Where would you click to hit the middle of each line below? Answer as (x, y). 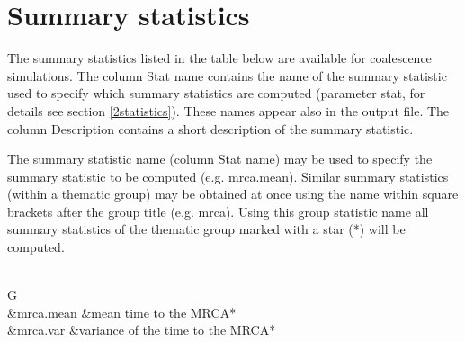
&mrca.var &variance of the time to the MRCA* (142, 330)
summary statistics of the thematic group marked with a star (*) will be (206, 229)
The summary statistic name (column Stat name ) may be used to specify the (220, 159)
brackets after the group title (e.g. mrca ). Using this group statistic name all (218, 211)
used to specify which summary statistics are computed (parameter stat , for (216, 93)
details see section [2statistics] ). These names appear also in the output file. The (228, 110)
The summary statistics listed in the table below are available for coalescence (219, 58)
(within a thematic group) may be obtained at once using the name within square (233, 194)
